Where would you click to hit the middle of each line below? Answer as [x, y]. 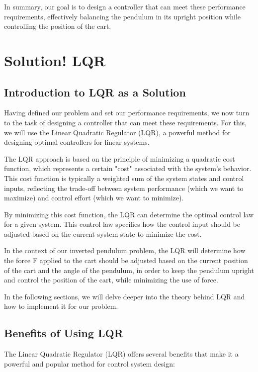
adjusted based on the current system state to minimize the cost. [103, 233]
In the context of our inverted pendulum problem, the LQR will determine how [125, 250]
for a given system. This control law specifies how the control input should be [122, 224]
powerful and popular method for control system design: [89, 363]
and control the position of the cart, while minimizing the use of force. [111, 280]
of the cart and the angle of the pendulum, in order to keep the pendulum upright [129, 270]
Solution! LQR [55, 60]
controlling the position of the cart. [58, 26]
